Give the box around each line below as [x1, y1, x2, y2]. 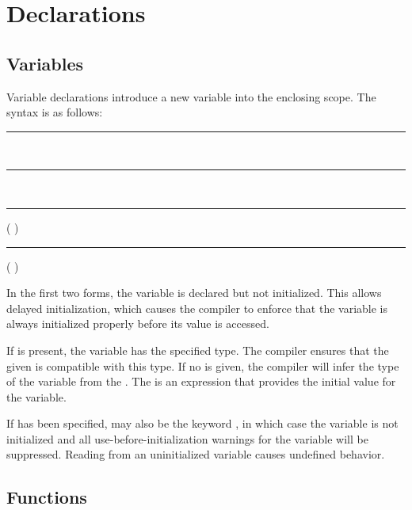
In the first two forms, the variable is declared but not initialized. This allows [6, 284, 382, 301]
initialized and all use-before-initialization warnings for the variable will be [6, 430, 368, 447]
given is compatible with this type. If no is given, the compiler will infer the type [6, 357, 399, 374]
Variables [6, 51, 84, 75]
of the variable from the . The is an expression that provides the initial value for [6, 373, 396, 390]
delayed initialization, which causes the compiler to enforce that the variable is [6, 299, 387, 316]
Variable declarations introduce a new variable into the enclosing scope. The [6, 88, 376, 105]
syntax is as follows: [6, 104, 103, 120]
